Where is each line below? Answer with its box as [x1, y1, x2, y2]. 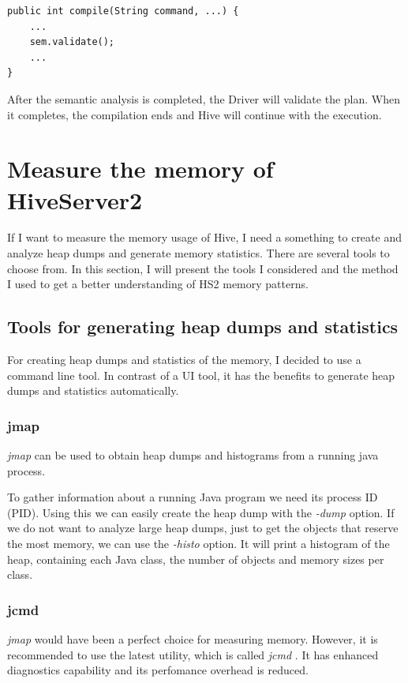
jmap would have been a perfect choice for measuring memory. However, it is [7, 631, 378, 647]
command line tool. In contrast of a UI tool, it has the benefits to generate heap [7, 366, 395, 383]
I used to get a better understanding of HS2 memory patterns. [7, 276, 309, 292]
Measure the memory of [7, 152, 274, 185]
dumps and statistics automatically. [7, 382, 179, 399]
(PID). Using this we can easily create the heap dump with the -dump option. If [7, 504, 395, 520]
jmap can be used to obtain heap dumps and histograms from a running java [7, 447, 379, 463]
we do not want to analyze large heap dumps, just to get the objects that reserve [7, 520, 399, 536]
